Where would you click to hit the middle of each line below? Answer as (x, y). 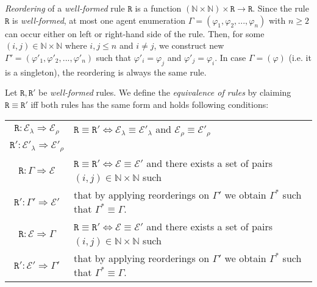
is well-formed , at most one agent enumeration (99, 20)
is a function (158, 8)
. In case (230, 57)
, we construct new (189, 45)
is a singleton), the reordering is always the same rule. (106, 72)
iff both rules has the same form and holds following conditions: (150, 104)
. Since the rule (281, 8)
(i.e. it (300, 57)
